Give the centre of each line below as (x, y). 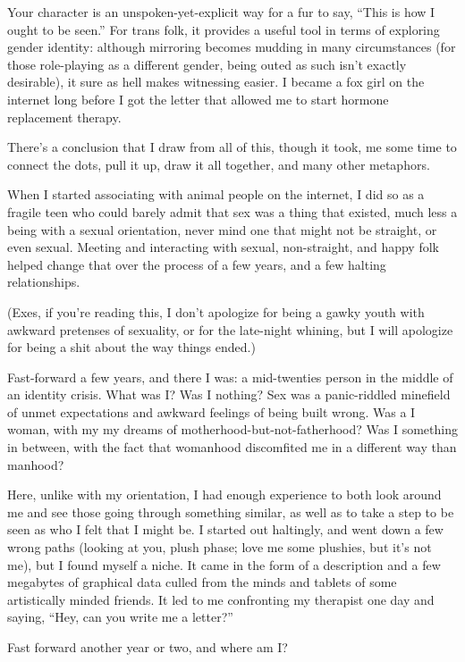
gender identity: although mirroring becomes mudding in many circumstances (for (232, 47)
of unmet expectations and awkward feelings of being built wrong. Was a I (211, 411)
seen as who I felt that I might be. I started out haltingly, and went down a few (225, 529)
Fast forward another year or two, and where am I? (148, 647)
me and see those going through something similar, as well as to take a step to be (231, 511)
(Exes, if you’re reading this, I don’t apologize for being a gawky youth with (216, 311)
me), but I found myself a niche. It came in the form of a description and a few (224, 564)
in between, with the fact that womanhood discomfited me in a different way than (232, 447)
